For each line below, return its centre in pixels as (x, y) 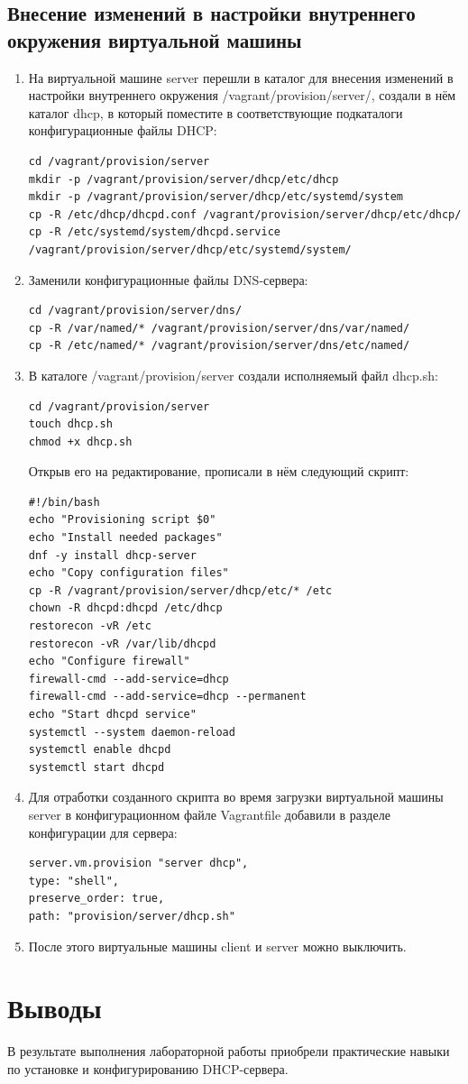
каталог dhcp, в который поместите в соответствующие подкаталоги (216, 112)
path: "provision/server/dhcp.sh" (132, 916)
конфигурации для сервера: (103, 832)
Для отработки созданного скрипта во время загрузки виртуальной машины (236, 797)
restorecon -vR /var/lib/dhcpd (122, 643)
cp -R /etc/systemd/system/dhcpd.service (154, 232)
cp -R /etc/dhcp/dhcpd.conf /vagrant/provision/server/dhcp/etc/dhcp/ (245, 214)
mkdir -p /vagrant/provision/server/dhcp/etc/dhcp (184, 179)
